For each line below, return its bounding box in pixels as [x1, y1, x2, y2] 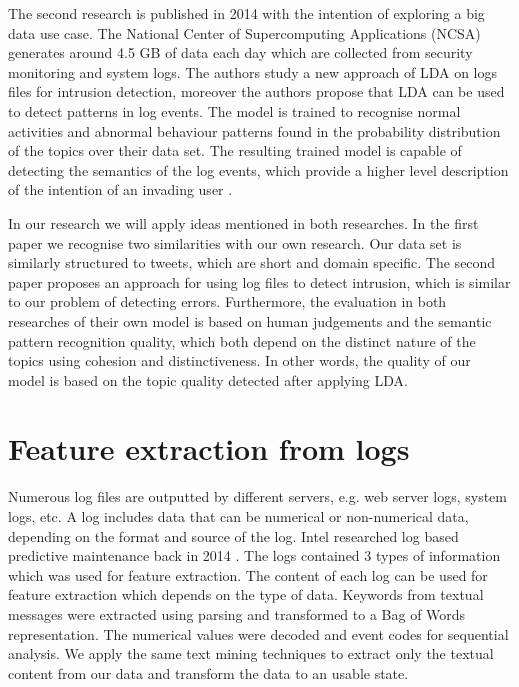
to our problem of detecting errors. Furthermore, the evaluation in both [8, 291, 447, 312]
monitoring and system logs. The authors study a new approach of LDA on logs [8, 61, 498, 82]
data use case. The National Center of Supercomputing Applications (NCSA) [8, 22, 481, 43]
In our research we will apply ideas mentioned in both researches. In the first [8, 212, 479, 233]
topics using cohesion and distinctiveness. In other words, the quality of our [8, 350, 471, 371]
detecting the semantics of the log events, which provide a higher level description [8, 159, 509, 180]
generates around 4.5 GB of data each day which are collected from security [8, 42, 473, 63]
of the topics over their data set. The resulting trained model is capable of [8, 140, 462, 161]
